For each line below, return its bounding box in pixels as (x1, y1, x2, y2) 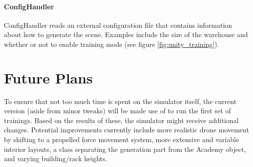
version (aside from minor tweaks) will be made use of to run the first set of (4, 105, 231, 116)
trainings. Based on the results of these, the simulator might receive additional (4, 115, 239, 125)
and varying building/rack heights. (4, 153, 107, 164)
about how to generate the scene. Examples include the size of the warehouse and (4, 29, 248, 40)
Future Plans (4, 67, 93, 87)
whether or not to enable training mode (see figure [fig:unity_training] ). (4, 39, 219, 49)
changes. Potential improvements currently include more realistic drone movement (4, 125, 249, 135)
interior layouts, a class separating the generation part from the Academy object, (4, 144, 246, 154)
